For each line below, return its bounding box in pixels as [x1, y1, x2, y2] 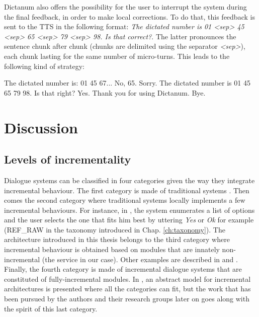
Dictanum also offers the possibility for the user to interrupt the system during [4, 2, 247, 12]
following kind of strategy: [4, 60, 84, 71]
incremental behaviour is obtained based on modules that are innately [4, 244, 220, 255]
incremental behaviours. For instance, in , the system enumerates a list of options [4, 204, 255, 215]
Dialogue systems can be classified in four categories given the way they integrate [4, 175, 255, 185]
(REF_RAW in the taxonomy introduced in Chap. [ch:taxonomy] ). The [4, 224, 225, 234]
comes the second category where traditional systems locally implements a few [4, 195, 245, 205]
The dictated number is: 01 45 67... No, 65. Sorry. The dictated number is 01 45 [4, 77, 250, 88]
